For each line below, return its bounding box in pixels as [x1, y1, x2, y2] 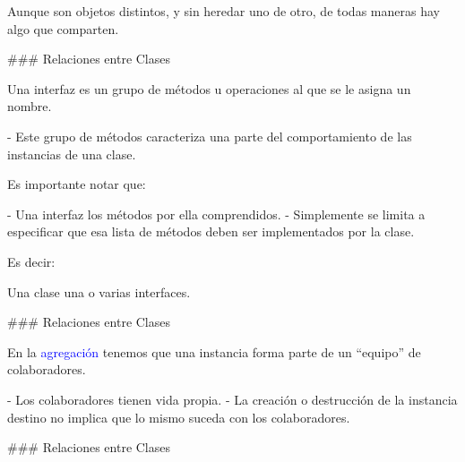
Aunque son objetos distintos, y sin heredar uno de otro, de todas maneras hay [7, 2, 440, 20]
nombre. [7, 97, 52, 115]
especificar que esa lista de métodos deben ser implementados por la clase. [7, 222, 415, 241]
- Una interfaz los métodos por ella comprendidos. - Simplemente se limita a [7, 204, 426, 223]
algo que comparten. [7, 19, 119, 38]
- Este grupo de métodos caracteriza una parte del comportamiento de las [7, 126, 412, 145]
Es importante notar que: [7, 175, 146, 193]
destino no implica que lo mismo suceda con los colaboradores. [7, 407, 350, 426]
